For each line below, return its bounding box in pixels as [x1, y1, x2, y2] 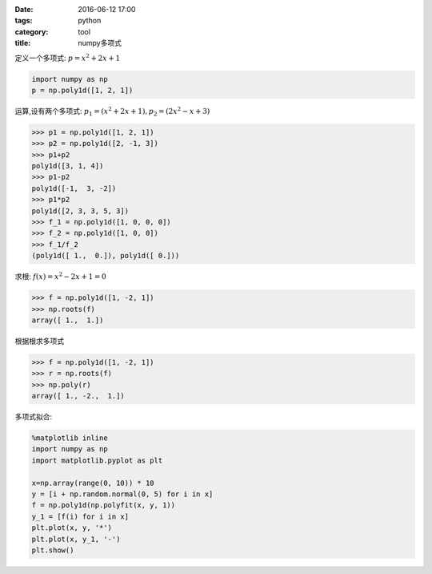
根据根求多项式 [14, 336, 64, 346]
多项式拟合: [14, 412, 53, 422]
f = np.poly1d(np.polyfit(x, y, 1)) [31, 501, 176, 510]
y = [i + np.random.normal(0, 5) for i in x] [31, 490, 214, 499]
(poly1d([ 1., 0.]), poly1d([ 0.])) [31, 251, 180, 261]
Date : [14, 5, 34, 14]
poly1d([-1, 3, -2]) [31, 184, 117, 192]
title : [14, 38, 31, 48]
